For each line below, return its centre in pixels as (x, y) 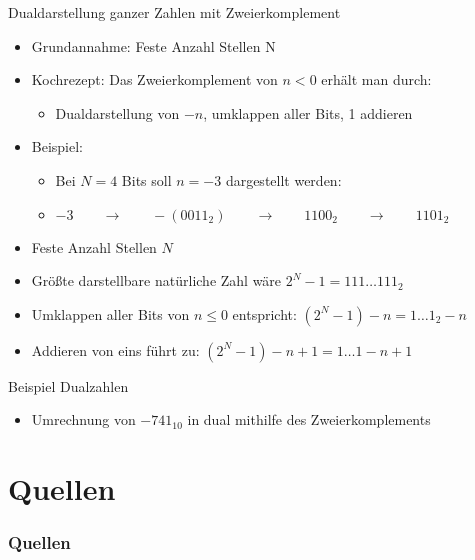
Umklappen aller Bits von (110, 313)
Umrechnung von (83, 419)
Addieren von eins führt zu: (115, 349)
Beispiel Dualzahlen (68, 385)
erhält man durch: (376, 79)
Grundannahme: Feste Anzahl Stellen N (153, 45)
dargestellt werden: (283, 179)
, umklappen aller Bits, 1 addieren (308, 112)
